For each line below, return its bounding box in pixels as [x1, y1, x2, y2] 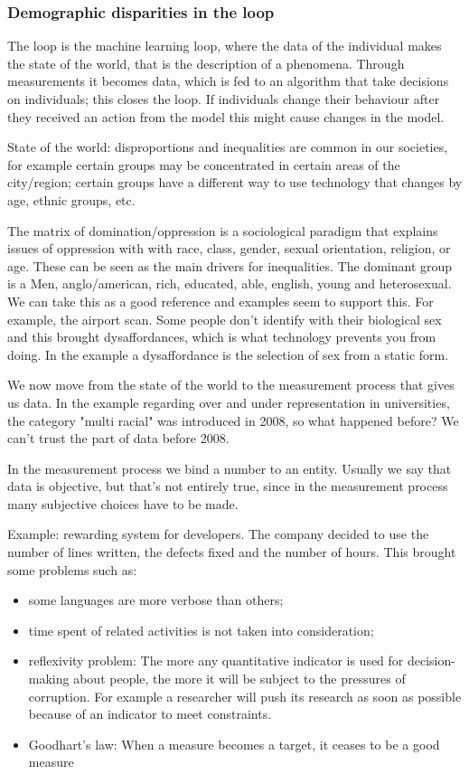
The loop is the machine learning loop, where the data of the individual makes [7, 36, 442, 55]
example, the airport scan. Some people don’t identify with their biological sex [7, 309, 442, 328]
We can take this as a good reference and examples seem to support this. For [7, 291, 434, 310]
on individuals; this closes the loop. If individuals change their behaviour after [7, 90, 440, 108]
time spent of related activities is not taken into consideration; [28, 620, 374, 639]
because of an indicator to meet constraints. [28, 704, 272, 723]
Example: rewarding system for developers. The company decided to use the [7, 524, 429, 543]
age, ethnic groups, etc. [7, 190, 136, 209]
